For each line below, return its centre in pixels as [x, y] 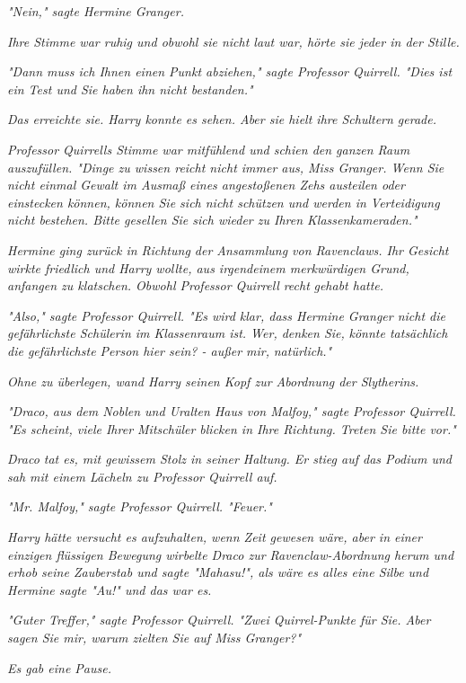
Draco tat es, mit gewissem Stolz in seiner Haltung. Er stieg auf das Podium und [229, 459]
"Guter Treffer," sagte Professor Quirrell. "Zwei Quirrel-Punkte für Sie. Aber [219, 620]
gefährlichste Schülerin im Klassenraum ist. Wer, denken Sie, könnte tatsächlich [228, 333]
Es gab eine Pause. [59, 667]
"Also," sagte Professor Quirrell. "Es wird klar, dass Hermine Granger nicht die [226, 315]
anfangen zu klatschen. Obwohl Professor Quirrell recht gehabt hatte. [196, 285]
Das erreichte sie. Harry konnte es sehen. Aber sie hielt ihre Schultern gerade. [222, 119]
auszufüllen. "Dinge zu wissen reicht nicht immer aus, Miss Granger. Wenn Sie [226, 167]
